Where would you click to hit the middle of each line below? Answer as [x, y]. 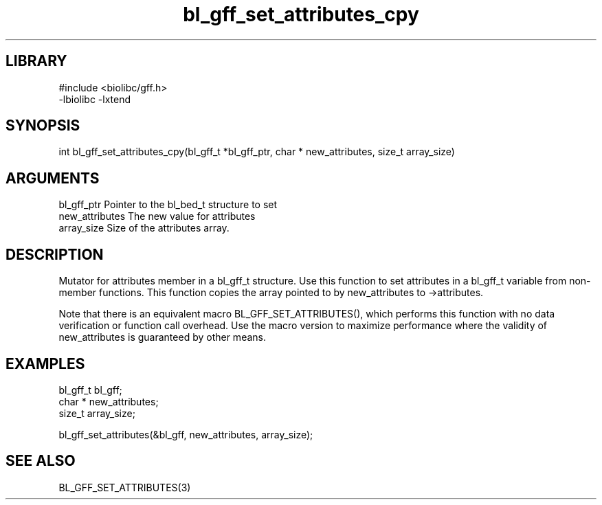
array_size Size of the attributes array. [144, 228]
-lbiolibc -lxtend [95, 99]
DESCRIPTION [55, 254]
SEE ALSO [41, 461]
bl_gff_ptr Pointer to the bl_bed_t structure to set [168, 205]
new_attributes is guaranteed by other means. [162, 337]
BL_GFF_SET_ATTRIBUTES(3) [125, 487]
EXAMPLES [45, 363]
